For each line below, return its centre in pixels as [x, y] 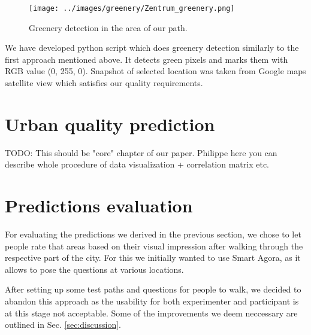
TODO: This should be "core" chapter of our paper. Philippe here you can [141, 152]
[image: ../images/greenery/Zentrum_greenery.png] [132, 8]
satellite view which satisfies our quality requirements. [104, 83]
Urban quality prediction [110, 124]
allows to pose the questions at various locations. [94, 269]
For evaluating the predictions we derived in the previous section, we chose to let [153, 234]
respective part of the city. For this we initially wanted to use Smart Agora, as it [153, 258]
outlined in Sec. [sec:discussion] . [63, 325]
